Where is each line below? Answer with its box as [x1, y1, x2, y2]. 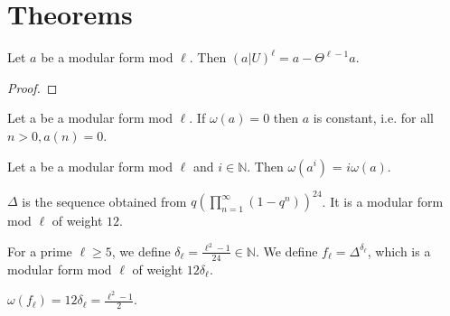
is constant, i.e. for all [313, 108, 434, 127]
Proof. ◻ [7, 78, 58, 97]
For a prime [7, 241, 72, 260]
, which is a [367, 241, 431, 260]
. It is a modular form [322, 191, 444, 209]
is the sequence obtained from [22, 191, 187, 209]
